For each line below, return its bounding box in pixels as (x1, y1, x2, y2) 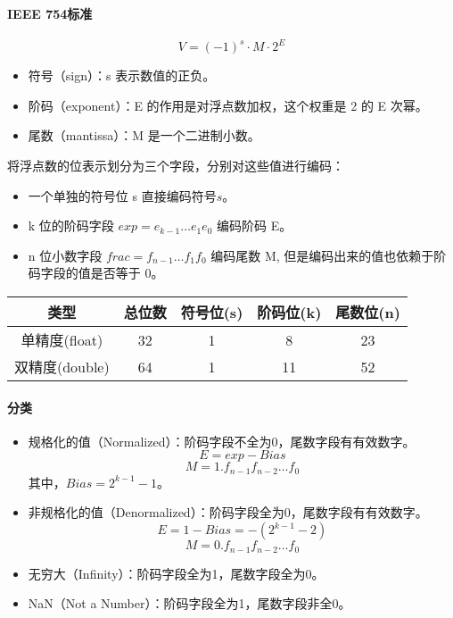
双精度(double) (14, 356, 110, 378)
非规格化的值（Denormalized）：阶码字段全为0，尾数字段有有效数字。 (28, 503, 428, 522)
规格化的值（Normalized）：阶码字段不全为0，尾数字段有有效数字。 (28, 431, 416, 450)
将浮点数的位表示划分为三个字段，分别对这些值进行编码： (7, 156, 344, 175)
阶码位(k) (257, 302, 322, 323)
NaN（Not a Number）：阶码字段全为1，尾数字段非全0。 (28, 594, 351, 613)
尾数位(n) (335, 302, 400, 323)
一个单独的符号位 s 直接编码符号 (28, 186, 217, 205)
